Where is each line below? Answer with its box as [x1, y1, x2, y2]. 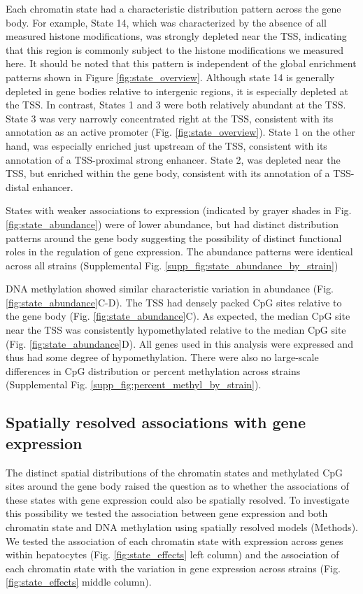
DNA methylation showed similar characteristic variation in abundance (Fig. [6, 281, 334, 296]
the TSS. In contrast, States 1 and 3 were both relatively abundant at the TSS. [6, 97, 346, 112]
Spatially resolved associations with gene [6, 411, 306, 433]
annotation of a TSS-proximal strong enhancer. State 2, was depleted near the [6, 152, 341, 167]
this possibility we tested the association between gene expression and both [6, 506, 328, 521]
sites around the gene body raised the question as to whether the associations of [6, 479, 349, 493]
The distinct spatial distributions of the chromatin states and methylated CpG [6, 465, 343, 479]
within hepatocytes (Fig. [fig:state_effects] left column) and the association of [6, 547, 339, 562]
